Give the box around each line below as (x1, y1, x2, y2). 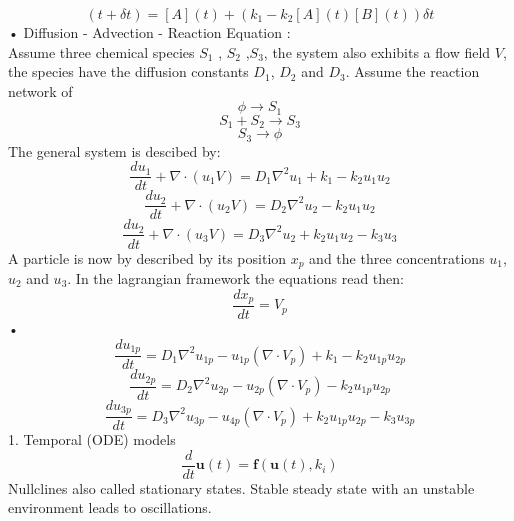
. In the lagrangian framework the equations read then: (67, 267, 404, 288)
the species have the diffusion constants (8, 61, 249, 82)
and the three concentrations (309, 247, 485, 268)
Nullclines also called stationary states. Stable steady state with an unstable (8, 477, 475, 498)
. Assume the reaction (345, 61, 480, 82)
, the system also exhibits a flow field (263, 41, 491, 62)
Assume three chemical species (8, 41, 195, 62)
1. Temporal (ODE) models (8, 429, 176, 450)
